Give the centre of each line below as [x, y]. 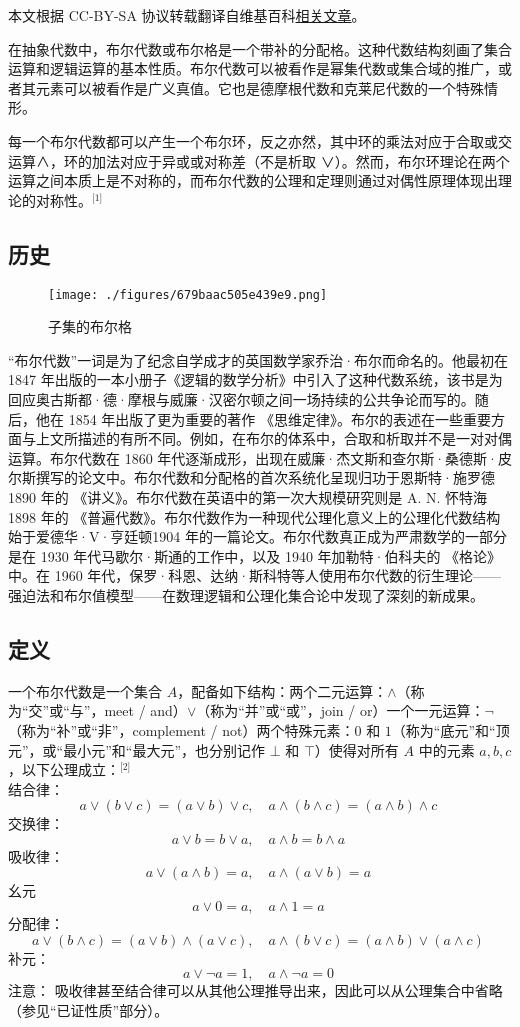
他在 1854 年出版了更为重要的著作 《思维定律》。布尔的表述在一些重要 [263, 418]
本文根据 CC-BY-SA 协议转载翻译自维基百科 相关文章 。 [187, 15]
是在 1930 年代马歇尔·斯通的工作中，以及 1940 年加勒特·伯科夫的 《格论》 [255, 555]
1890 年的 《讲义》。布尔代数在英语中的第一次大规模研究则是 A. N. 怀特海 [248, 496]
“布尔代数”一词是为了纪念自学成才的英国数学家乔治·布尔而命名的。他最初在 [258, 359]
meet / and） [145, 710]
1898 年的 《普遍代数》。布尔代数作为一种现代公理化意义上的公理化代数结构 [254, 516]
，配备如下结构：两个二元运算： [282, 690]
